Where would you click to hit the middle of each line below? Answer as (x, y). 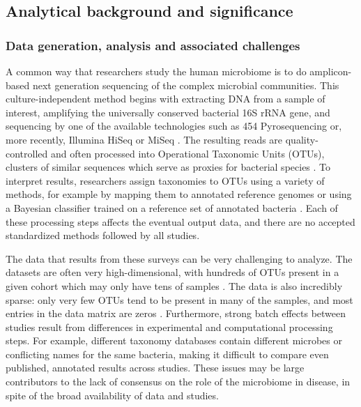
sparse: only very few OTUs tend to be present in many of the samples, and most (179, 299)
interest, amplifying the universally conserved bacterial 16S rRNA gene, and (168, 112)
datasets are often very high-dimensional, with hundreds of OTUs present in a (172, 272)
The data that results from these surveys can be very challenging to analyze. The (179, 258)
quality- (302, 139)
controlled (27, 153)
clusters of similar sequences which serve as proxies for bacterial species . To (168, 167)
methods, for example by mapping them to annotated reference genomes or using (179, 194)
